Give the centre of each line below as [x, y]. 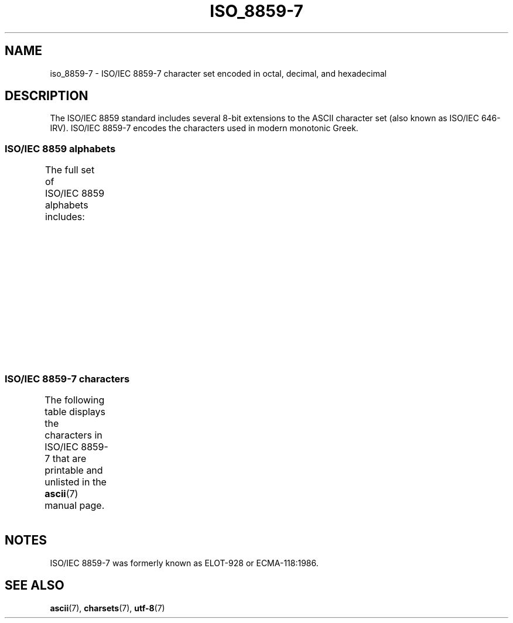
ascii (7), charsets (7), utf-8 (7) [107, 608]
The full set [70, 170]
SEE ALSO [35, 586]
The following [75, 400]
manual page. [75, 505]
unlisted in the [76, 482]
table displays [75, 411]
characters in [73, 435]
